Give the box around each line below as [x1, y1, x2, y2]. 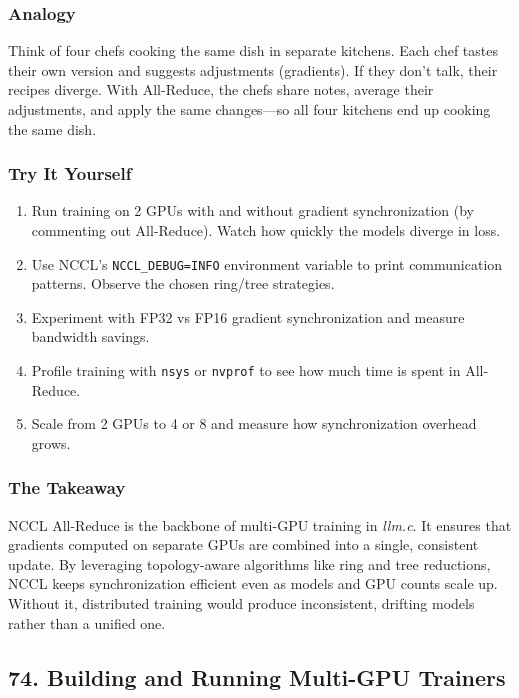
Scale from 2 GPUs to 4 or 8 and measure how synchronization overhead [31, 413, 477, 434]
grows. [31, 432, 71, 453]
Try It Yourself [8, 161, 132, 186]
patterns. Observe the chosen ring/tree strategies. [31, 273, 335, 294]
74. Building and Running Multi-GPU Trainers [8, 661, 506, 692]
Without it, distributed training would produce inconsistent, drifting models [8, 593, 475, 614]
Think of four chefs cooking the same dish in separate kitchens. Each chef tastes [8, 40, 498, 61]
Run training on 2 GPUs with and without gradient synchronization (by [31, 200, 475, 221]
